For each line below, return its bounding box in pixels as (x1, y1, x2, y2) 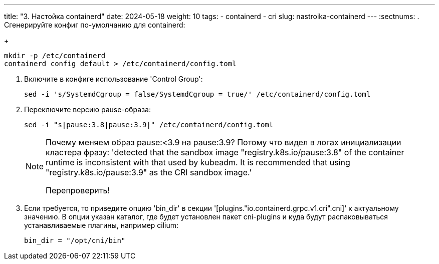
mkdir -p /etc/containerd (4, 52, 106, 60)
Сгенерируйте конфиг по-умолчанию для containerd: (4, 21, 185, 29)
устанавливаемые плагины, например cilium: (24, 221, 179, 229)
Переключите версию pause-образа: (24, 105, 151, 114)
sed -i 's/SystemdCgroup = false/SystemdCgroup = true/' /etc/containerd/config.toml (24, 90, 371, 98)
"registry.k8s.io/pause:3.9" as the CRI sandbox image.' (46, 167, 252, 177)
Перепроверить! (46, 185, 110, 195)
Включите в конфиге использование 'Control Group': (24, 75, 203, 83)
